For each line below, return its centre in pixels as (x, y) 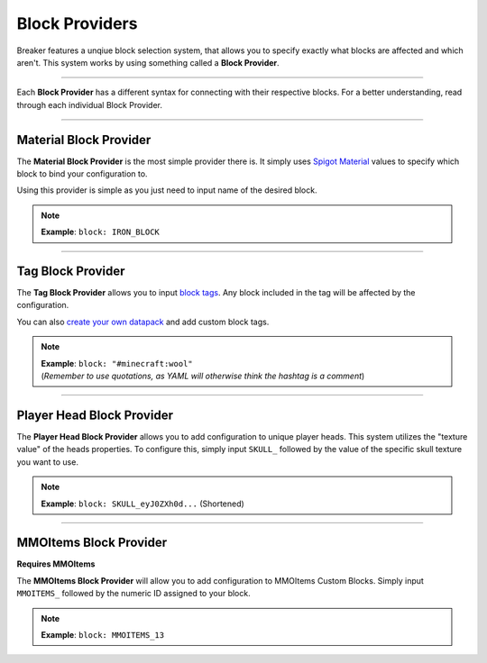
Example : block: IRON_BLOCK (100, 232)
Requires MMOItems (56, 564)
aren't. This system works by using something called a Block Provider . (148, 62)
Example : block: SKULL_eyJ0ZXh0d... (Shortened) (143, 504)
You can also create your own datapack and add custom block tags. (143, 322)
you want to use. (47, 462)
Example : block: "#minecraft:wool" (117, 363)
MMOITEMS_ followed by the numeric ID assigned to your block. (134, 594)
